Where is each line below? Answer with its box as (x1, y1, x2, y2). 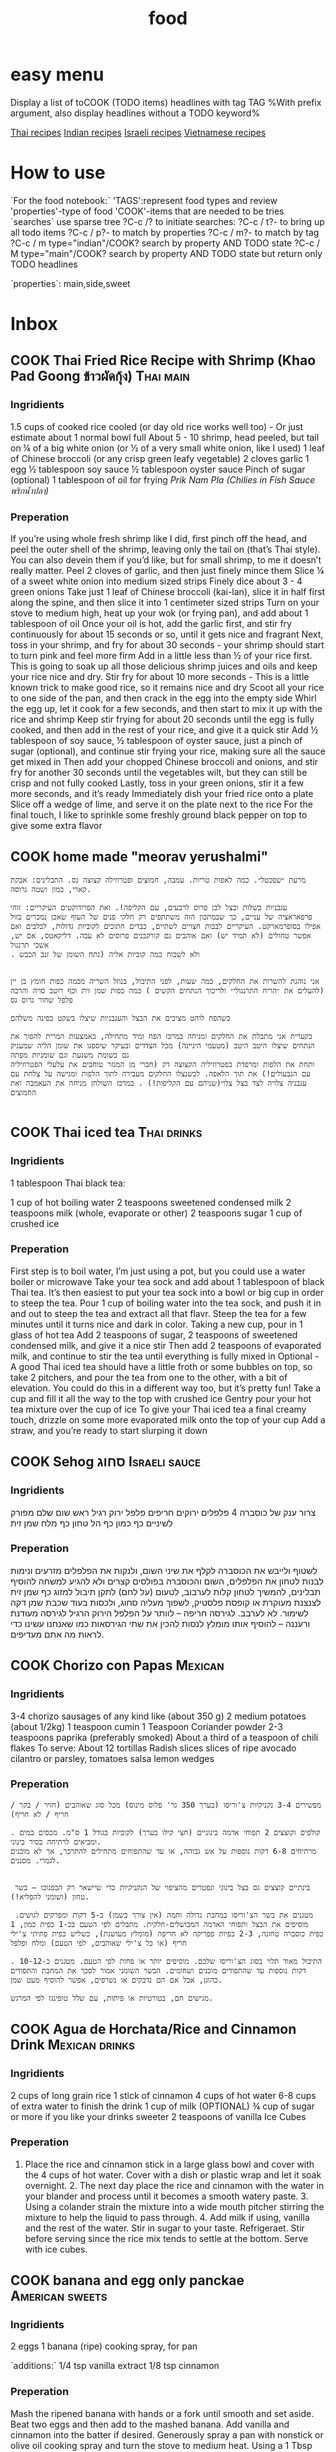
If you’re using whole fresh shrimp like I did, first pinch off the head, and (10, 533, 307, 545)
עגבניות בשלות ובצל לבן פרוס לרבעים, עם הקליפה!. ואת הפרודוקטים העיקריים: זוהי (10, 902, 288, 912)
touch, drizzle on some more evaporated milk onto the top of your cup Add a (10, 1413, 326, 1426)
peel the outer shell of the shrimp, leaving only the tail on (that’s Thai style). (10, 543, 321, 556)
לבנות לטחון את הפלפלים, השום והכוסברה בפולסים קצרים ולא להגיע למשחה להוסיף (10, 1575, 324, 1587)
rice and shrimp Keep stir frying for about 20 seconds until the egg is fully (10, 713, 315, 726)
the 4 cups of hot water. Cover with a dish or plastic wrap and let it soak (24, 2168, 322, 2181)
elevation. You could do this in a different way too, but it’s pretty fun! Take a (10, 1382, 321, 1394)
